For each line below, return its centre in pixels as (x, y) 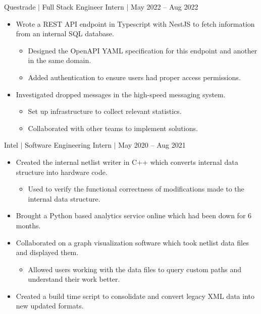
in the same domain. (60, 60)
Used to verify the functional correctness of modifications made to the (136, 189)
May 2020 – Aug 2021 (152, 145)
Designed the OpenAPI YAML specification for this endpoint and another (143, 50)
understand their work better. (74, 279)
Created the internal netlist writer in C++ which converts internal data (127, 162)
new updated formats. (50, 306)
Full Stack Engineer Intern (83, 7)
